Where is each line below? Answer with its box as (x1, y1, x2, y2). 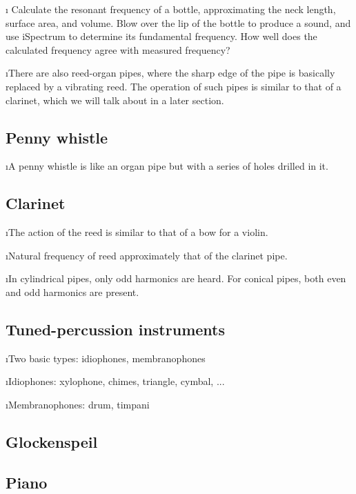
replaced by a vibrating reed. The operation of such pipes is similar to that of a (6, 79, 342, 93)
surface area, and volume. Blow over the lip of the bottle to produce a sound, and (6, 15, 351, 30)
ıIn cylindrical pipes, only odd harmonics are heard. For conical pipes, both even (6, 271, 346, 286)
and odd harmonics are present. (6, 284, 139, 299)
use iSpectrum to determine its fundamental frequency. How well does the (6, 29, 317, 43)
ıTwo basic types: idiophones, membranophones (6, 350, 206, 365)
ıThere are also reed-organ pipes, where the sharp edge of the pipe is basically (6, 66, 335, 80)
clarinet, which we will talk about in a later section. (6, 92, 224, 107)
